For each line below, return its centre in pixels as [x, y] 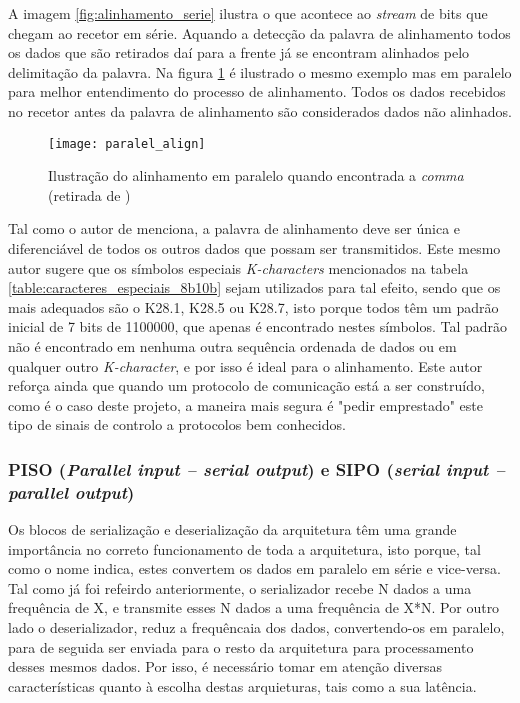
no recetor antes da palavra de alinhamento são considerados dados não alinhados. [260, 110]
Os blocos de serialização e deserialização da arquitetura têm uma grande [232, 529]
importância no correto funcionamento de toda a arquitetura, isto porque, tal [244, 548]
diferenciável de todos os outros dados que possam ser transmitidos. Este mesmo [254, 248]
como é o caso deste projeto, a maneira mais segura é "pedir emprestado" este [245, 404]
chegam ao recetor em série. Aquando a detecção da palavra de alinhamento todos [259, 32]
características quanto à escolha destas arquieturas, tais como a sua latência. [242, 685]
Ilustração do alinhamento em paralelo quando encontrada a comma [256, 175]
